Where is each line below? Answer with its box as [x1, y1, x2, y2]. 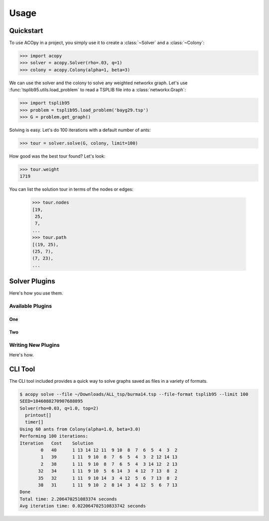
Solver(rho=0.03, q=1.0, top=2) [19, 405, 99, 411]
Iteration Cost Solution [19, 440, 94, 446]
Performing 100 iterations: [19, 433, 88, 439]
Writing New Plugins [9, 341, 60, 348]
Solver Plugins [9, 277, 55, 285]
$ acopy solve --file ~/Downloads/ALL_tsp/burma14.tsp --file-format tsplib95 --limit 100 [19, 391, 249, 397]
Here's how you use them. [9, 290, 63, 296]
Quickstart [9, 26, 43, 35]
